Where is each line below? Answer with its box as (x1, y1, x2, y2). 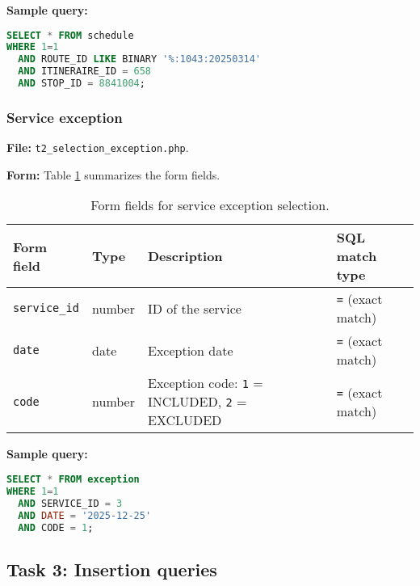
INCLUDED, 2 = (147, 392, 247, 411)
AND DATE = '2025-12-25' (18, 509, 152, 521)
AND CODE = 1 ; (18, 521, 94, 533)
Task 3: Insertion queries (6, 556, 217, 581)
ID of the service (147, 298, 241, 318)
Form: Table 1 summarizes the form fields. (6, 166, 220, 183)
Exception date (147, 340, 233, 360)
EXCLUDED (147, 411, 222, 430)
